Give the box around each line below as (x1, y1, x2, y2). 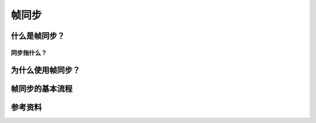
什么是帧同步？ (11, 31, 65, 41)
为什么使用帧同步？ (11, 65, 80, 75)
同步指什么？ (11, 48, 47, 57)
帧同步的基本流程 (11, 83, 73, 93)
